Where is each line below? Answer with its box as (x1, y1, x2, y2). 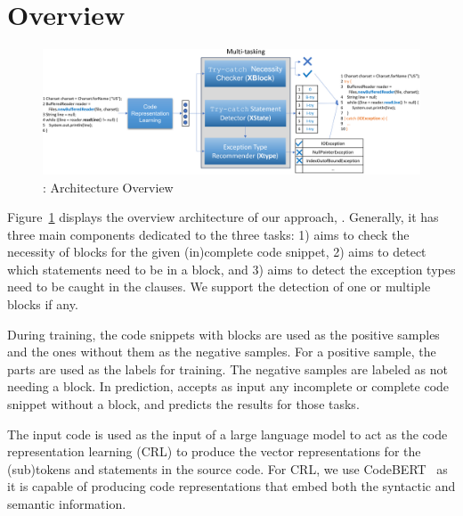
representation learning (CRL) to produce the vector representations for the (7, 442, 421, 461)
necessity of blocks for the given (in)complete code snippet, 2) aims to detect (7, 242, 426, 261)
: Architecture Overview (43, 177, 174, 196)
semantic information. (7, 495, 126, 512)
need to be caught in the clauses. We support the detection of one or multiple (7, 277, 431, 296)
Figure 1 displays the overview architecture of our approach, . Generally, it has (7, 208, 439, 226)
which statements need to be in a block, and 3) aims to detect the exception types (7, 259, 456, 278)
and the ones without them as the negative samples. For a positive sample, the (7, 342, 436, 361)
